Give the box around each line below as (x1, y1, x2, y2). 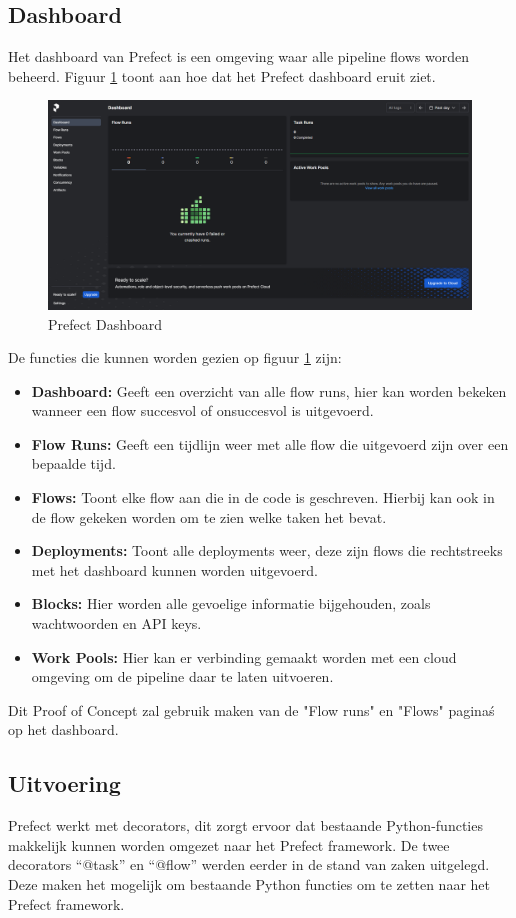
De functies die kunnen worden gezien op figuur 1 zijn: (8, 347, 342, 368)
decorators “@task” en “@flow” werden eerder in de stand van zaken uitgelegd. (8, 854, 490, 875)
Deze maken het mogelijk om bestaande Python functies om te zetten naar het (8, 873, 490, 894)
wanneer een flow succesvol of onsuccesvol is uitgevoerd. (31, 400, 374, 421)
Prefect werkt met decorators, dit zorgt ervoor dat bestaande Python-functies (8, 815, 483, 836)
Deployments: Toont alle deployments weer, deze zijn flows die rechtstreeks (31, 540, 503, 561)
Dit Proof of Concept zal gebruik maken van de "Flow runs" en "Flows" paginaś (8, 699, 495, 720)
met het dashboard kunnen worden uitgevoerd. (31, 559, 318, 580)
